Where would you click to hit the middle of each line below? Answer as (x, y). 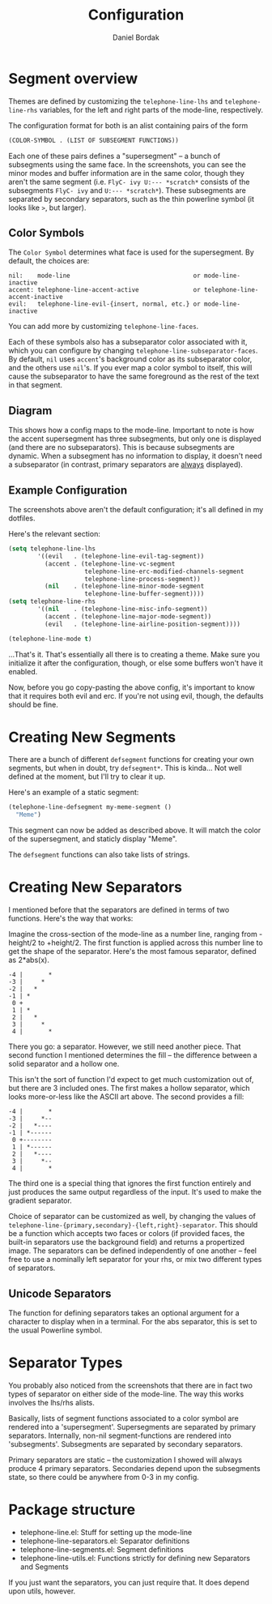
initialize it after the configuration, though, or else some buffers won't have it (136, 663)
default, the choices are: (49, 261)
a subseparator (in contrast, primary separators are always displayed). (125, 464)
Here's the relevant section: (55, 534)
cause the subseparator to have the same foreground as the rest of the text (134, 376)
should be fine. (33, 704)
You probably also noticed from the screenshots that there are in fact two (131, 1385)
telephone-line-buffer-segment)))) (144, 594)
